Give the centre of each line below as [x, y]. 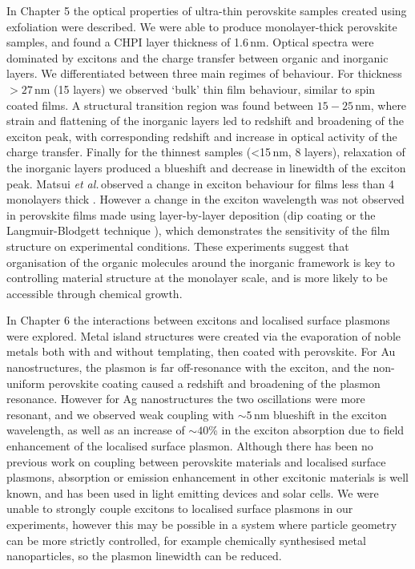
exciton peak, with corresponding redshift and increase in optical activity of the [202, 136]
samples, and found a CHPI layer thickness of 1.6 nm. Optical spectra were [190, 42]
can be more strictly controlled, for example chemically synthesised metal [186, 540]
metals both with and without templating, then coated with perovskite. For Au [201, 351]
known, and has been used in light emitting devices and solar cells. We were [193, 492]
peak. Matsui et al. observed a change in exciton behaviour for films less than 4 [200, 183]
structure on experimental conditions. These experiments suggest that [178, 246]
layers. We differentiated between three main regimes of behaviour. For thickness [204, 73]
